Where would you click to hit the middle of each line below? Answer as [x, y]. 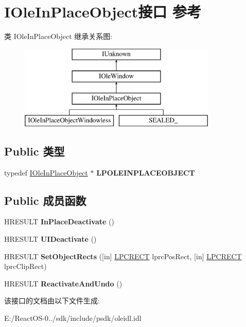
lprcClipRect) [25, 266]
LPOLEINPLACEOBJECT [146, 172]
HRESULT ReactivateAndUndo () [63, 283]
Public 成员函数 [45, 200]
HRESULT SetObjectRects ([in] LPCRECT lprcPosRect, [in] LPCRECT [123, 256]
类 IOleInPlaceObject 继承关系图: [58, 36]
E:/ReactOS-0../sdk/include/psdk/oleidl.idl [73, 318]
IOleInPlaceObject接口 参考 [103, 12]
